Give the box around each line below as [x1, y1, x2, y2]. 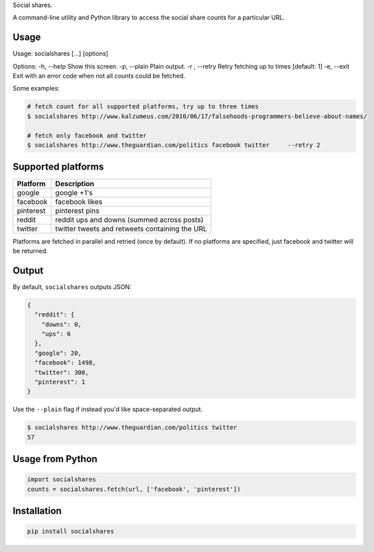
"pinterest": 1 [34, 378, 86, 386]
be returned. [12, 246, 48, 255]
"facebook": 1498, [34, 359, 96, 367]
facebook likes [55, 196, 103, 206]
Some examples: [12, 84, 60, 93]
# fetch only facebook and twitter [27, 131, 147, 139]
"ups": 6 [41, 330, 71, 338]
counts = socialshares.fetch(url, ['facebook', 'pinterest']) [27, 485, 241, 493]
